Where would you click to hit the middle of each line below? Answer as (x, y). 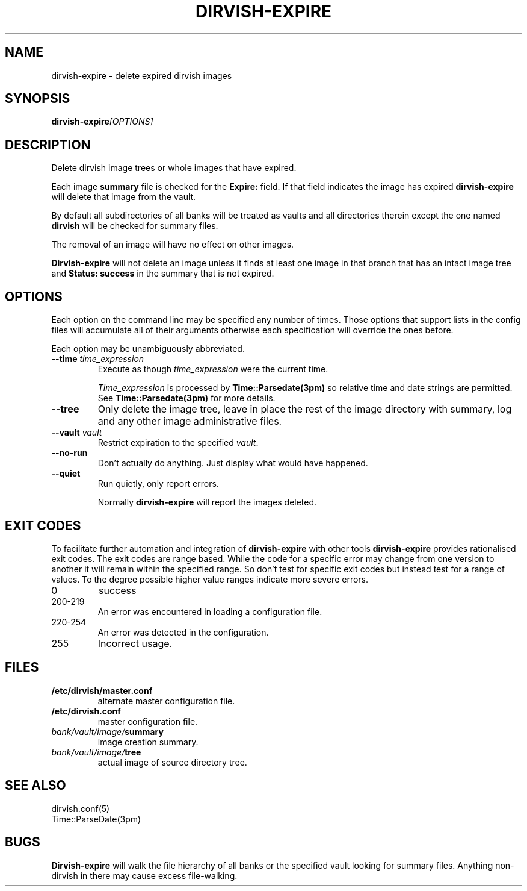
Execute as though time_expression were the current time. (213, 369)
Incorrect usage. (135, 643)
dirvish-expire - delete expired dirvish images (142, 75)
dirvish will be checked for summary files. (135, 226)
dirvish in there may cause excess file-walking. (144, 875)
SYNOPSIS (38, 99)
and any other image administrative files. (190, 421)
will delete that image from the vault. (124, 197)
